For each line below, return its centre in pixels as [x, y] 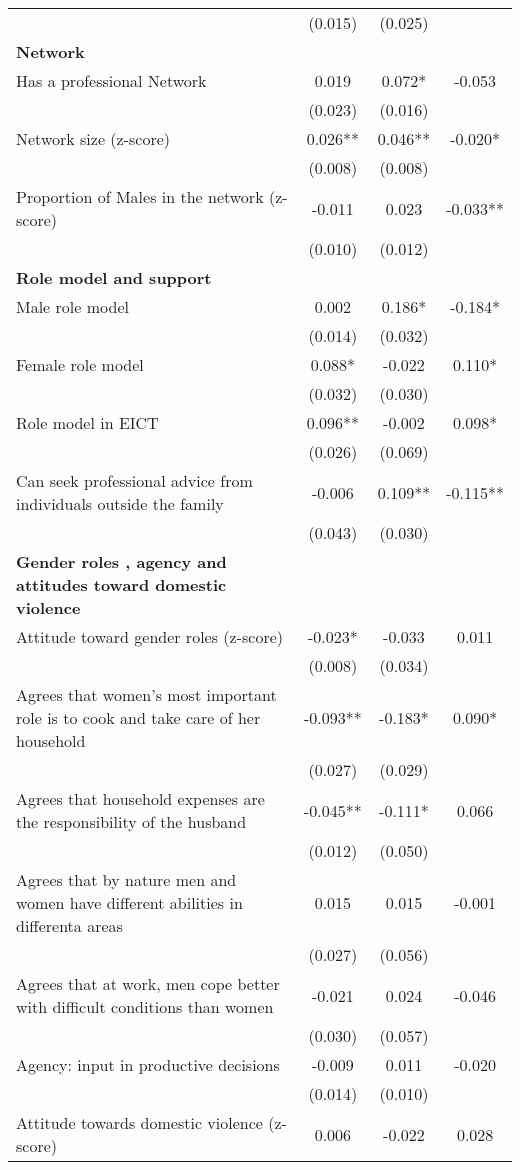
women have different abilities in [129, 902]
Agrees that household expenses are [140, 798]
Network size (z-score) [93, 138]
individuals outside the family [120, 503]
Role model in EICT [87, 422]
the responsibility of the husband [131, 821]
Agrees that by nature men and [126, 879]
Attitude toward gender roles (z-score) [149, 636]
